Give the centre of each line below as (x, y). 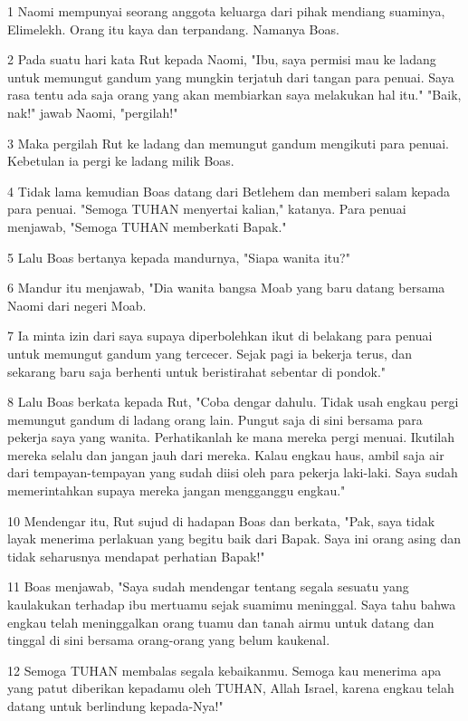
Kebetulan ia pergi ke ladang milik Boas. (121, 161)
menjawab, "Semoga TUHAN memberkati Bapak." (147, 226)
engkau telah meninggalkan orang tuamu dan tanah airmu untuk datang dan (221, 622)
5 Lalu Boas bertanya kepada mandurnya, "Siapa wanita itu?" (179, 257)
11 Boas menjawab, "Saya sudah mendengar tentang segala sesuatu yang (208, 586)
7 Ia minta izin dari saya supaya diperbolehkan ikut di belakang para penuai (220, 336)
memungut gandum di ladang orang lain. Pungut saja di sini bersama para (215, 419)
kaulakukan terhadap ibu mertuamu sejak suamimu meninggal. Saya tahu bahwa (232, 605)
